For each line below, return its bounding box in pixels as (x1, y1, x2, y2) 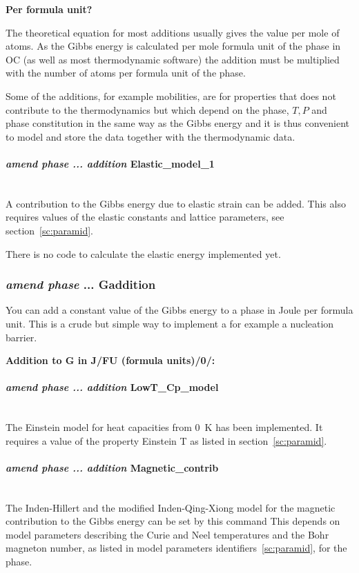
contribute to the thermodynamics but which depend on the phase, (6, 102, 289, 117)
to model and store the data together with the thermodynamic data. (6, 129, 295, 143)
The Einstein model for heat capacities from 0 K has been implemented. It (6, 420, 323, 434)
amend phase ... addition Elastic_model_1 (6, 156, 215, 170)
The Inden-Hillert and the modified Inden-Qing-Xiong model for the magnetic (6, 500, 336, 514)
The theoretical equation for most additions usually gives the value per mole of (6, 25, 340, 39)
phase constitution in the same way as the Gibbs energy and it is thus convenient (6, 116, 350, 130)
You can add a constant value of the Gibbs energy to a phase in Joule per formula (6, 303, 353, 317)
